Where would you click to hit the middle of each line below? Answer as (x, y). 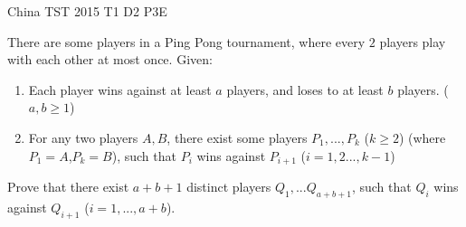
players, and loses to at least (305, 89)
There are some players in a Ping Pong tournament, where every (186, 41)
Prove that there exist (68, 187)
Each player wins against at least (120, 89)
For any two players (83, 137)
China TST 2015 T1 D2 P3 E (87, 11)
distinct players (229, 187)
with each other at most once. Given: (110, 59)
